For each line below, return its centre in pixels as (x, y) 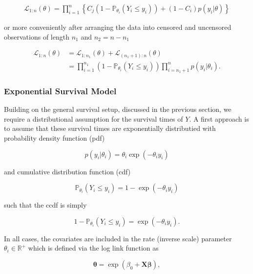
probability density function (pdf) (54, 138)
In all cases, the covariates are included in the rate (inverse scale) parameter (118, 238)
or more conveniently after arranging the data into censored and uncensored (118, 27)
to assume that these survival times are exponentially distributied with (110, 128)
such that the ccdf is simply (45, 205)
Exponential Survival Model (60, 91)
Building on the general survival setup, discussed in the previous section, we (118, 109)
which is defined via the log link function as (93, 248)
